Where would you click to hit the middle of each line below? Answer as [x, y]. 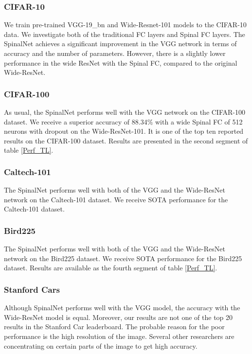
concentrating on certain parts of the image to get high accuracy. [101, 345]
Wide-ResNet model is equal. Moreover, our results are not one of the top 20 [118, 317]
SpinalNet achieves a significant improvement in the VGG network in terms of [120, 44]
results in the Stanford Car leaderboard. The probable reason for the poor [114, 327]
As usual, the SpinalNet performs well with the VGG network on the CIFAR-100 [125, 112]
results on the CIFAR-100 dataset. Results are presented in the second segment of [126, 140]
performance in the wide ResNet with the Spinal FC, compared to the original [121, 62]
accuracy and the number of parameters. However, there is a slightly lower [115, 53]
